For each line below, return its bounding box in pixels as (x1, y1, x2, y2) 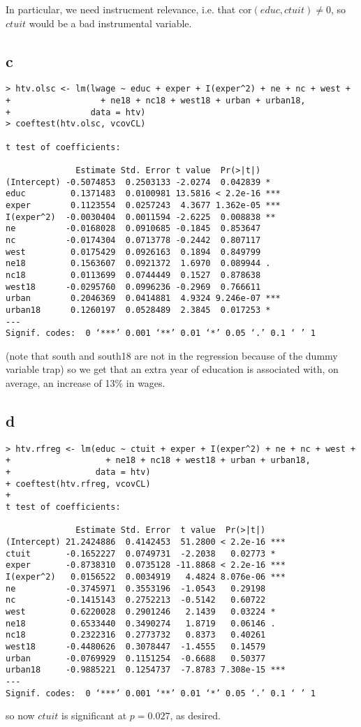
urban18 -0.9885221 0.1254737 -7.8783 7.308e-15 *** (6, 665, 286, 675)
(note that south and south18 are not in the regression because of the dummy (6, 348, 338, 362)
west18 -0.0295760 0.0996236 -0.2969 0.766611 (6, 281, 261, 292)
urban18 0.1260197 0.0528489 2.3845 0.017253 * (6, 304, 271, 315)
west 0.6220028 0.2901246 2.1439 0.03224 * (6, 607, 276, 617)
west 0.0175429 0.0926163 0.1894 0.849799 (6, 247, 261, 257)
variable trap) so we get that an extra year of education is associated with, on (6, 362, 339, 376)
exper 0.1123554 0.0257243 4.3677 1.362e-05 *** (6, 200, 281, 210)
